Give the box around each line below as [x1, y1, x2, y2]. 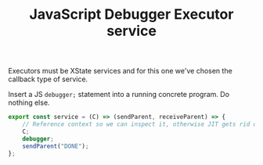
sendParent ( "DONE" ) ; [22, 142, 89, 150]
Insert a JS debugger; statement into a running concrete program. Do [8, 90, 229, 99]
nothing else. [8, 98, 50, 107]
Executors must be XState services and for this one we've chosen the [8, 66, 232, 76]
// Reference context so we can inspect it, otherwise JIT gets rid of [22, 120, 261, 128]
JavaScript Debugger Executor [29, 5, 234, 23]
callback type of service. [8, 74, 88, 84]
